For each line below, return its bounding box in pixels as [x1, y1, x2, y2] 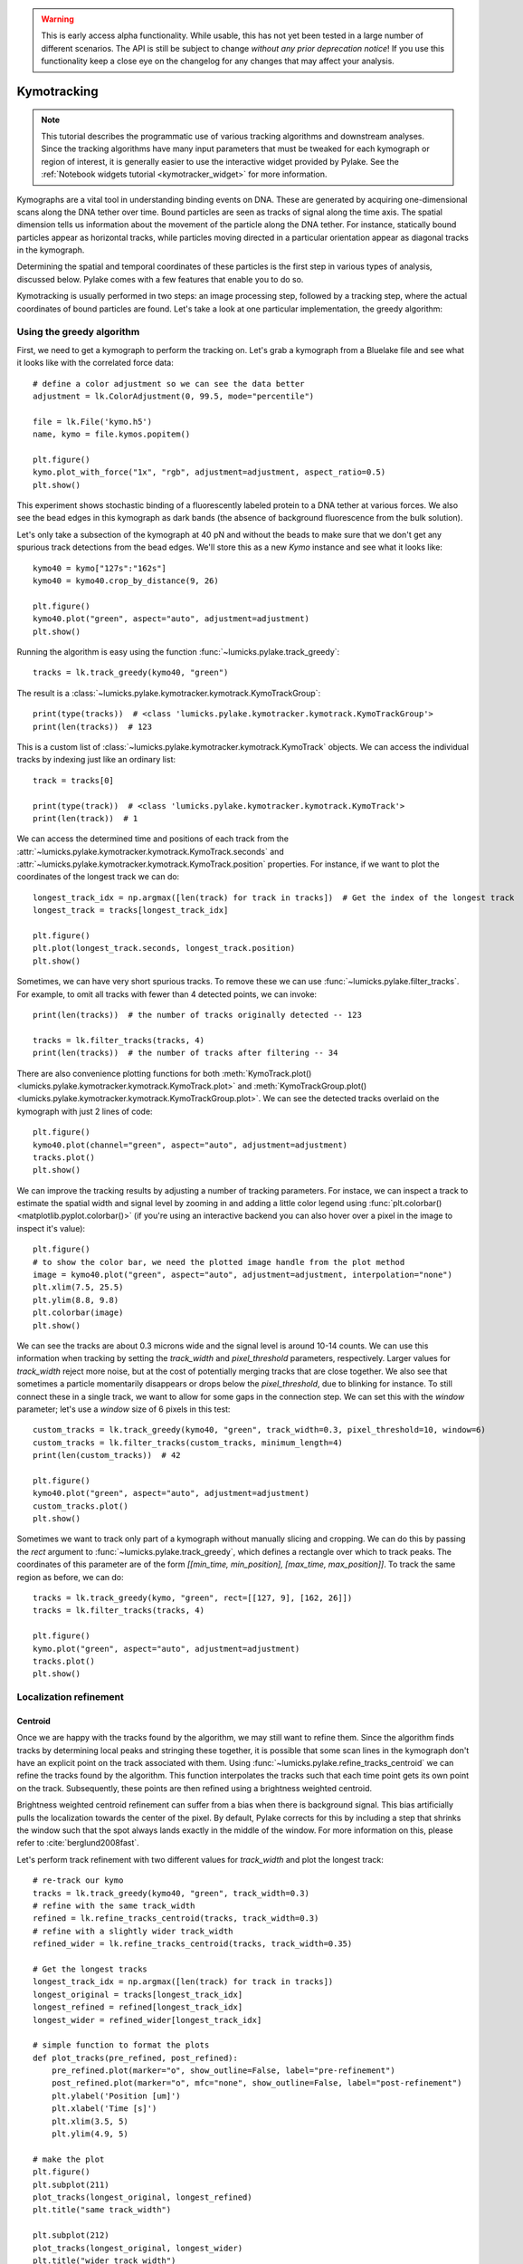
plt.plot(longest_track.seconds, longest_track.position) [33, 943, 296, 954]
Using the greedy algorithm [16, 326, 140, 339]
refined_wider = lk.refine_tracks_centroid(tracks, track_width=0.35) [33, 1939, 353, 1949]
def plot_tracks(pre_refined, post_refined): [33, 2052, 239, 2063]
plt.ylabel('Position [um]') [51, 2090, 181, 2101]
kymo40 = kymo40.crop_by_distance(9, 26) [33, 576, 219, 586]
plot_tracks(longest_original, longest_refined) [33, 2192, 252, 2202]
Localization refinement [16, 1691, 124, 1703]
